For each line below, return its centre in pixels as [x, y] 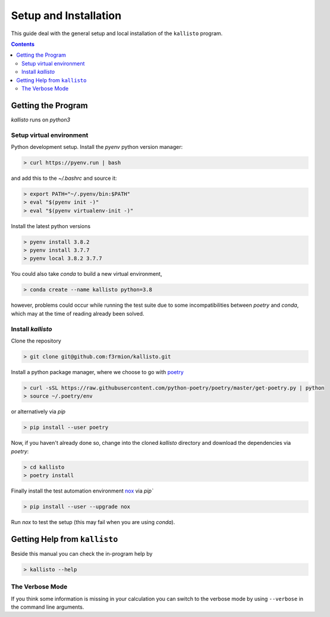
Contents [23, 44]
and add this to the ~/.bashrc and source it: [64, 178]
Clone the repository [36, 341]
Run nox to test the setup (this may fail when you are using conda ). [93, 522]
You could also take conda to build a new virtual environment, [87, 274]
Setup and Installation [66, 15]
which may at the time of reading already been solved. [78, 313]
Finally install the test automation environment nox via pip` [82, 491]
